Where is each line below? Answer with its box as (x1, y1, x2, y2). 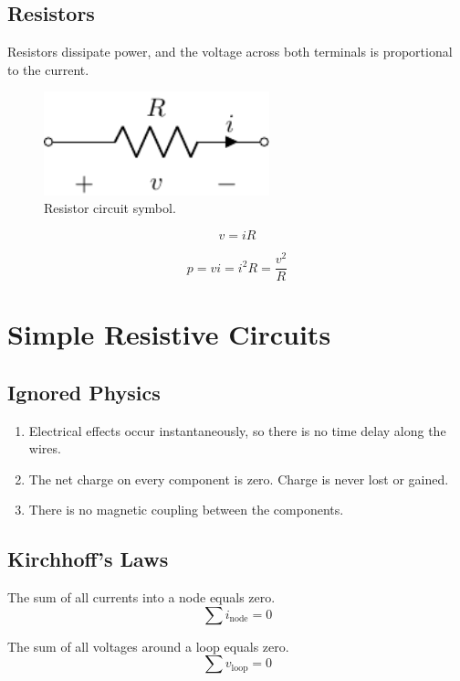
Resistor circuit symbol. (44, 198, 176, 218)
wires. (28, 439, 61, 458)
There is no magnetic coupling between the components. (28, 500, 344, 519)
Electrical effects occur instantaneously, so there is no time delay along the (28, 420, 446, 440)
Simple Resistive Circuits (7, 315, 331, 353)
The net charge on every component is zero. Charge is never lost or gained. (28, 469, 449, 488)
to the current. (7, 59, 89, 79)
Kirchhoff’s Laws (7, 545, 169, 573)
